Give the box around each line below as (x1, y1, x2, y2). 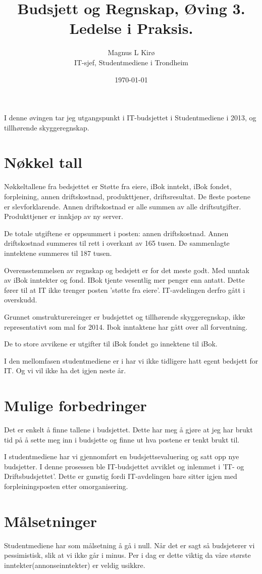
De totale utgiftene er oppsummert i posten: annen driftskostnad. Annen (4, 228, 229, 238)
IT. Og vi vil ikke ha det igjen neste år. (4, 365, 126, 376)
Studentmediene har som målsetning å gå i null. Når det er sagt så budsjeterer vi (4, 540, 255, 550)
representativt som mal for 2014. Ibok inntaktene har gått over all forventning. (4, 321, 248, 332)
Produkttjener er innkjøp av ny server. (4, 211, 123, 222)
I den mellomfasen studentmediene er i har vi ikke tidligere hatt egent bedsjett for (4, 355, 258, 366)
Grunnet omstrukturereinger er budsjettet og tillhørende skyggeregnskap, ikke (4, 311, 245, 322)
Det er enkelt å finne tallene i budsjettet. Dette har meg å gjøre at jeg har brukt (4, 424, 253, 435)
